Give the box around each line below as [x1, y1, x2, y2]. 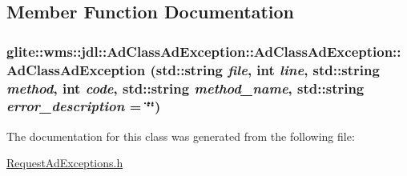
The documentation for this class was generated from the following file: [6, 127, 355, 144]
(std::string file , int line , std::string [150, 59, 380, 79]
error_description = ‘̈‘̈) [6, 96, 161, 116]
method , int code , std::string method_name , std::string [6, 78, 365, 98]
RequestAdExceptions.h [6, 154, 123, 171]
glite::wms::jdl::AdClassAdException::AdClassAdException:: [6, 41, 401, 61]
